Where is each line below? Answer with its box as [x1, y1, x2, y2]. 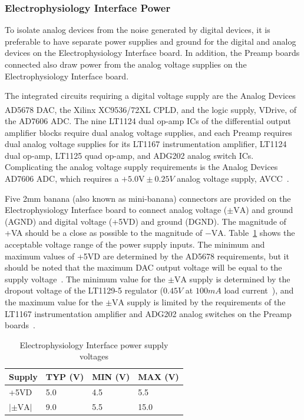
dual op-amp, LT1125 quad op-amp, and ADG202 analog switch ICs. [5, 149, 254, 161]
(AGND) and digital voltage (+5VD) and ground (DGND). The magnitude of [5, 215, 286, 227]
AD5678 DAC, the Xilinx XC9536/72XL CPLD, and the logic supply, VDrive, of [5, 103, 297, 115]
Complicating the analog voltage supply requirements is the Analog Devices [5, 161, 278, 173]
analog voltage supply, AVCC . [177, 172, 289, 184]
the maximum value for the [5, 295, 103, 308]
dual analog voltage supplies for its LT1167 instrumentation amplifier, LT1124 [5, 138, 287, 150]
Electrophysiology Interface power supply [19, 338, 168, 351]
